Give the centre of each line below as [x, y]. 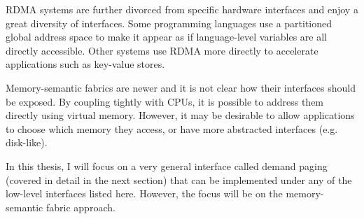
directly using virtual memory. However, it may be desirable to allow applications [180, 115]
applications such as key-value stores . [85, 64]
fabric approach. [81, 207]
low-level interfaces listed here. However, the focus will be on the [144, 193]
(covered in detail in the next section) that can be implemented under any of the [179, 179]
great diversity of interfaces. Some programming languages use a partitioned [169, 23]
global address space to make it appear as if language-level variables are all [167, 37]
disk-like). [27, 142]
